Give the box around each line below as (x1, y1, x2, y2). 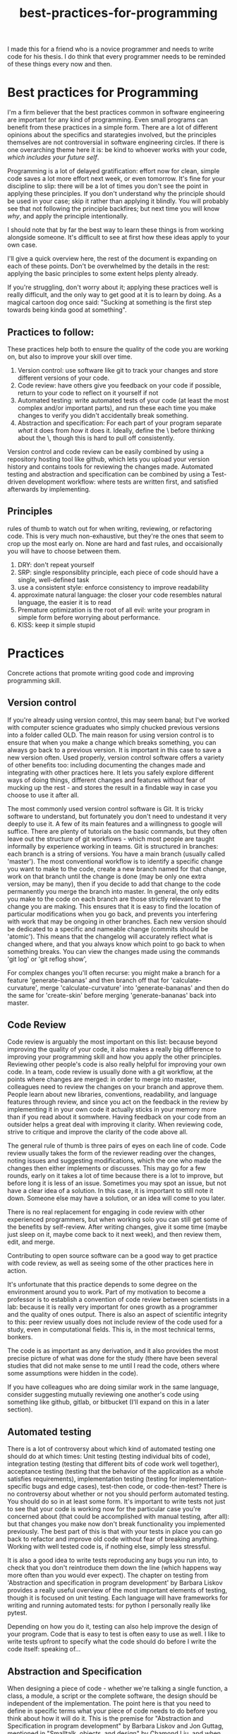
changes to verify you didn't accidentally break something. (17, 411, 189, 419)
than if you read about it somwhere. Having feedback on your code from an (7, 1112, 227, 1122)
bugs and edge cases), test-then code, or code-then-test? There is (32, 1482, 227, 1491)
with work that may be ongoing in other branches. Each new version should (7, 917, 227, 926)
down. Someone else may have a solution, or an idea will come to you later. (7, 1194, 226, 1203)
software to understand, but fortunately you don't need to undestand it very (7, 812, 227, 820)
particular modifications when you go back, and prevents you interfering (7, 909, 217, 918)
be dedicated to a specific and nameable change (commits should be (7, 924, 209, 933)
